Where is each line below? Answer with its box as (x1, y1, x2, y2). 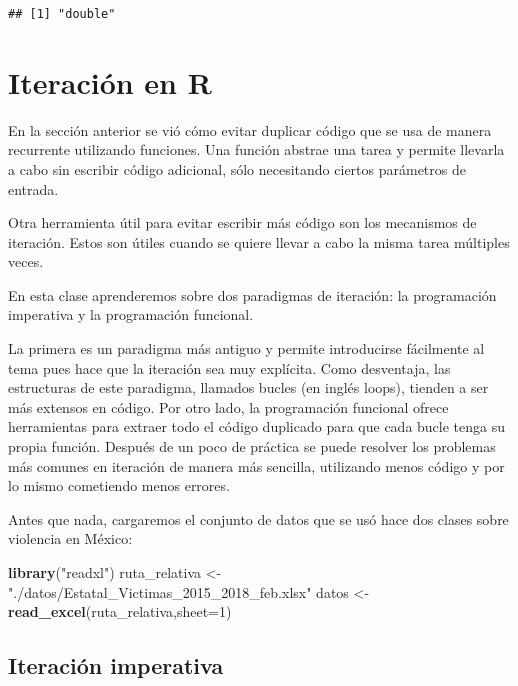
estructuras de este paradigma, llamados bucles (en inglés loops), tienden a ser (8, 377, 489, 398)
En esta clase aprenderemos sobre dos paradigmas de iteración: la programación (8, 284, 497, 305)
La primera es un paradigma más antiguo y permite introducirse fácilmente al (8, 338, 485, 359)
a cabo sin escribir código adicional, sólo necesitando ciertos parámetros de (8, 158, 466, 179)
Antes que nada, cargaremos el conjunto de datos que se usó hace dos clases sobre (8, 508, 509, 529)
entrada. (8, 178, 59, 199)
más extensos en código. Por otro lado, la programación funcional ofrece (8, 396, 449, 417)
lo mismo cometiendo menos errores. (8, 475, 230, 496)
